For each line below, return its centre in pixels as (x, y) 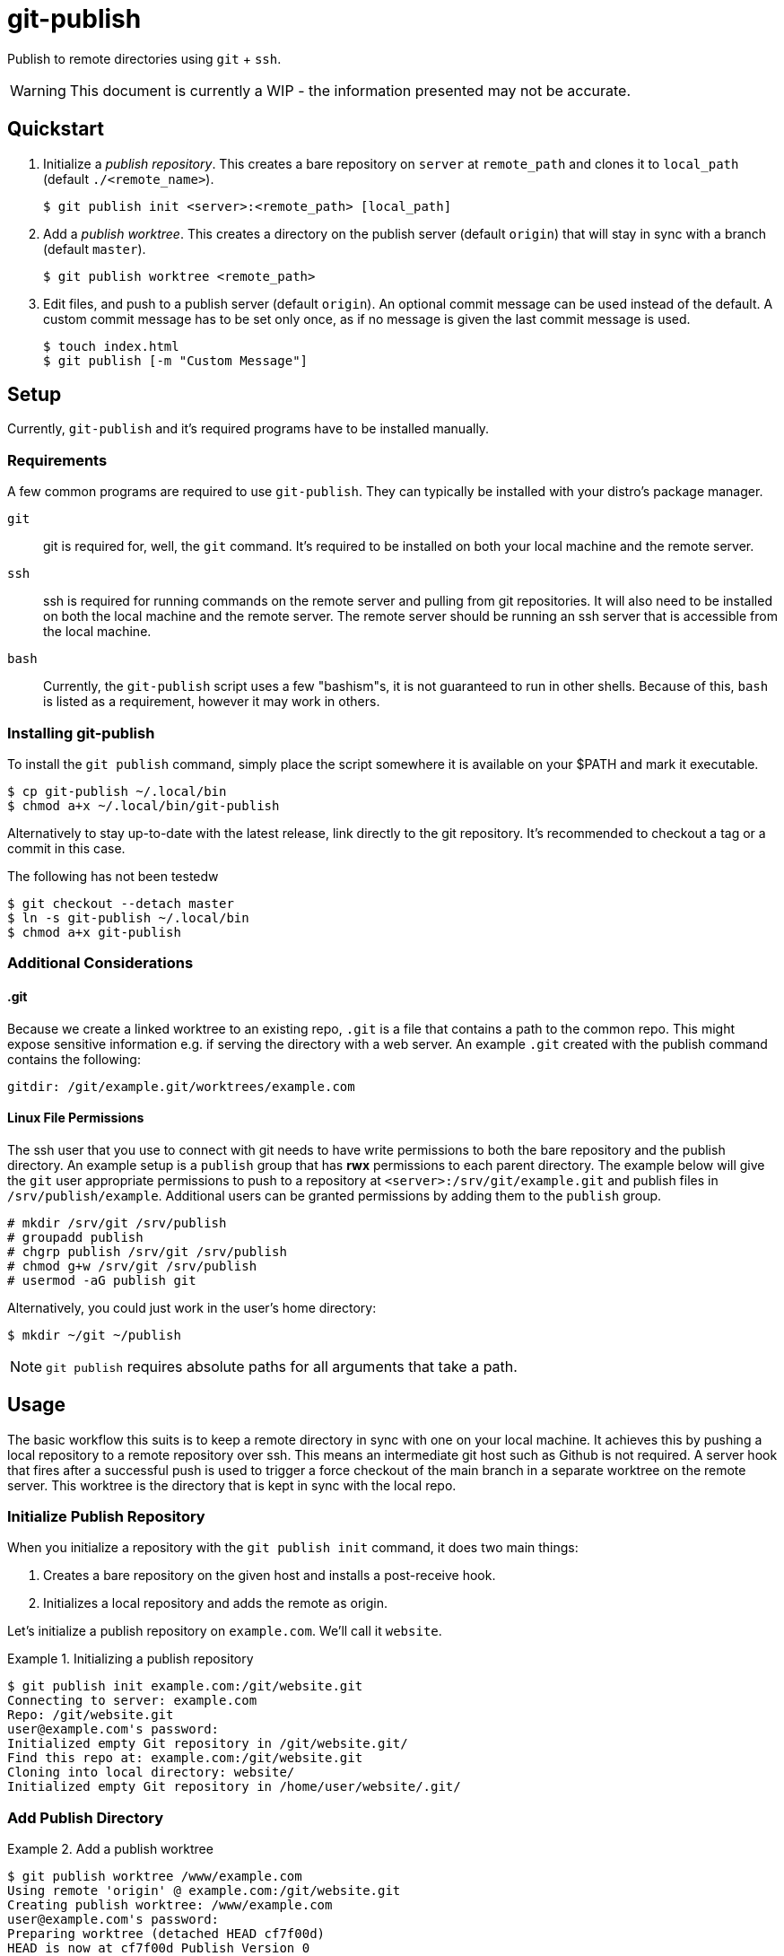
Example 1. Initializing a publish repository (131, 1659)
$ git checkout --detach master (121, 903)
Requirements (57, 460)
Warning (38, 90)
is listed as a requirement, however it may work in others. (212, 702)
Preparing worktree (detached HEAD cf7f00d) (166, 1934)
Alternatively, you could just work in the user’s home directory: (192, 1307)
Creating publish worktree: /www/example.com (170, 1905)
